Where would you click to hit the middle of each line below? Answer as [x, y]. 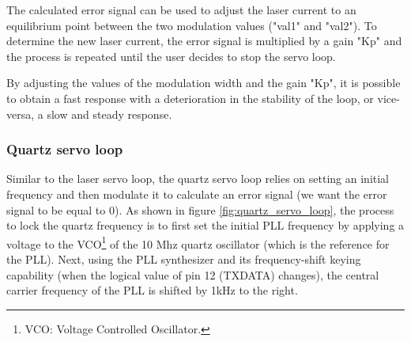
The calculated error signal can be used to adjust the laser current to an [181, 9]
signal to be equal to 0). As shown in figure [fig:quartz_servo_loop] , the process [200, 209]
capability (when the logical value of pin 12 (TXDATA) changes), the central [193, 274]
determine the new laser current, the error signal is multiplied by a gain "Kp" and [204, 41]
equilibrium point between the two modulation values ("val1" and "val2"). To [192, 25]
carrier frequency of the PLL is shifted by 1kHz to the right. [152, 290]
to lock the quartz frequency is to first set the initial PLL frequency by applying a [205, 225]
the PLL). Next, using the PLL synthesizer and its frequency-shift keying [184, 259]
